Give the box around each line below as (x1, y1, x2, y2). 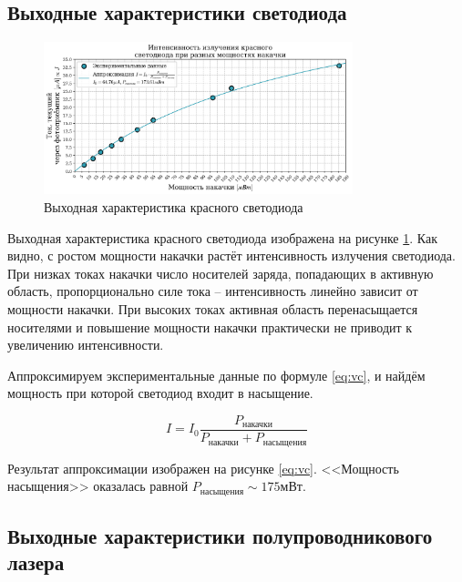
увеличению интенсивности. (7, 335, 164, 354)
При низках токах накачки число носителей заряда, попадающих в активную (7, 263, 434, 282)
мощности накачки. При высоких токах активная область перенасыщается (7, 300, 418, 319)
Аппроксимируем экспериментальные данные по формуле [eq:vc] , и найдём (7, 365, 426, 384)
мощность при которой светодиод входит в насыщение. (7, 383, 313, 403)
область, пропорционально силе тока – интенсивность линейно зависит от (7, 281, 418, 301)
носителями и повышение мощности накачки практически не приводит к (7, 317, 413, 336)
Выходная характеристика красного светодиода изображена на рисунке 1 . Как (7, 228, 437, 247)
